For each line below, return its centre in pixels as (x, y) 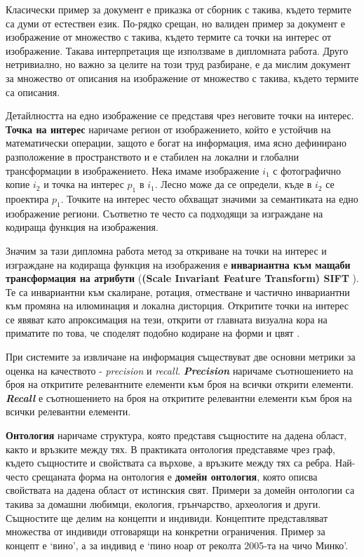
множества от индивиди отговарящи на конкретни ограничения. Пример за (166, 531)
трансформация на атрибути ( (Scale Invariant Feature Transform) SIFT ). (182, 278)
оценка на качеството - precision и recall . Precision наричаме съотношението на (180, 370)
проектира (27, 198)
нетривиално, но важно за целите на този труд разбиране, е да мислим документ (178, 64)
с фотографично (307, 170)
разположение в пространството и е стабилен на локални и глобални (153, 156)
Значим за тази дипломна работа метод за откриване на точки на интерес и (166, 250)
